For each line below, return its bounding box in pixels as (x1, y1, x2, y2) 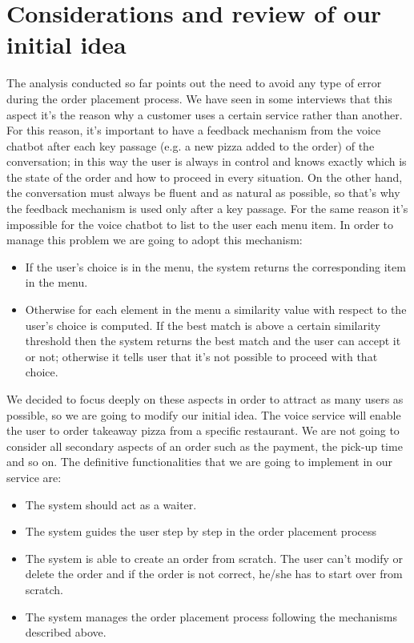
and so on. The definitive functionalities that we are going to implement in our (6, 453, 393, 470)
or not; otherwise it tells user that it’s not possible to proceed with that (25, 348, 378, 364)
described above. (25, 624, 107, 641)
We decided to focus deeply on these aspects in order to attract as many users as (6, 391, 404, 407)
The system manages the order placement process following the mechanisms (25, 608, 397, 625)
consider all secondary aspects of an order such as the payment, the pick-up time (6, 437, 403, 454)
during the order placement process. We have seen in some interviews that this (6, 90, 392, 106)
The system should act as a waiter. (25, 496, 197, 512)
